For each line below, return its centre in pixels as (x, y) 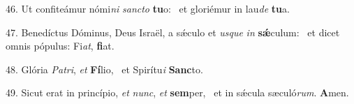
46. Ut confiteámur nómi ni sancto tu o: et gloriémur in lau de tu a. (148, 8)
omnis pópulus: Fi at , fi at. (60, 46)
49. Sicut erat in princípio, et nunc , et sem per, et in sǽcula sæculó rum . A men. (177, 92)
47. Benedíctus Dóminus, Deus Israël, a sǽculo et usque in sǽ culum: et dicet (173, 32)
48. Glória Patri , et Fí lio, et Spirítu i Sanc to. (104, 69)
